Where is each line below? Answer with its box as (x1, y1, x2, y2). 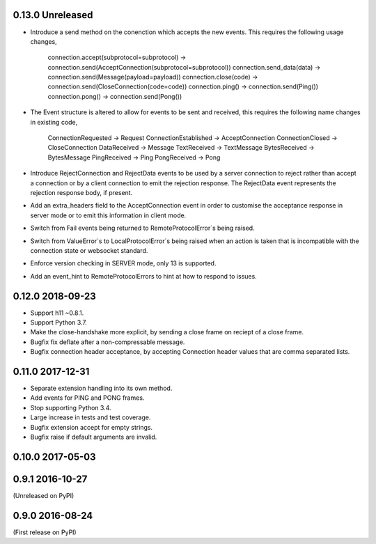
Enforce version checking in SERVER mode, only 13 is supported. (30, 259, 217, 267)
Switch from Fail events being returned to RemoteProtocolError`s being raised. (30, 224, 255, 233)
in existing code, (30, 118, 78, 126)
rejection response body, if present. (30, 188, 133, 196)
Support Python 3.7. (30, 318, 87, 327)
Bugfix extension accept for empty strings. (30, 423, 153, 431)
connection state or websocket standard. (30, 246, 148, 254)
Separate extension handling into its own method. (30, 384, 173, 393)
